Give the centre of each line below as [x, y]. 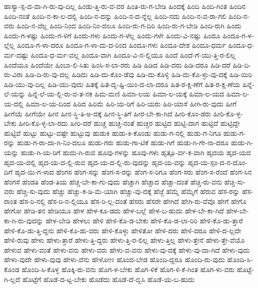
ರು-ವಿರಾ [13, 74]
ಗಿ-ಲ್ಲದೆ [12, 279]
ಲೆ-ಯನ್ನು [15, 94]
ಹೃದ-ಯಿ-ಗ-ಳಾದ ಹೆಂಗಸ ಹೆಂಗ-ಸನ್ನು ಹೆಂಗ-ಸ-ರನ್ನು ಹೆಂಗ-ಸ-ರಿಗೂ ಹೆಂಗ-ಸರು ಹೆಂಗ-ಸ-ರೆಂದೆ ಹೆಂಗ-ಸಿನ [133, 172]
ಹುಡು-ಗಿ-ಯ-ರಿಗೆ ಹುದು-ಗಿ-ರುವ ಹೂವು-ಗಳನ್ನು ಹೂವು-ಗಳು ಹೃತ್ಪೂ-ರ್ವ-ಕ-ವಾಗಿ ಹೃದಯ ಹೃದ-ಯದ [136, 152]
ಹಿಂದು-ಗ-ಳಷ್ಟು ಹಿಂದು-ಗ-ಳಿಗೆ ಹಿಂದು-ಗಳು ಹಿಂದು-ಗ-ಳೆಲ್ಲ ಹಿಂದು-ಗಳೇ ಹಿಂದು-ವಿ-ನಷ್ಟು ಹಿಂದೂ [112, 35]
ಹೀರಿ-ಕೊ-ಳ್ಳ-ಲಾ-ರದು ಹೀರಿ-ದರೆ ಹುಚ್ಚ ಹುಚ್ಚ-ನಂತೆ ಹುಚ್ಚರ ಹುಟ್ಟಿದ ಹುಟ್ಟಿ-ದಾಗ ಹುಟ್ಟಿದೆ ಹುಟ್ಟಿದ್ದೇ [129, 123]
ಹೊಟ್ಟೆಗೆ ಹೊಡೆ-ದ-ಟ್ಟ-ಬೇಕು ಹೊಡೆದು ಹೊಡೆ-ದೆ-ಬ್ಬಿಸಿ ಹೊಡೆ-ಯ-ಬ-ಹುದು [109, 279]
